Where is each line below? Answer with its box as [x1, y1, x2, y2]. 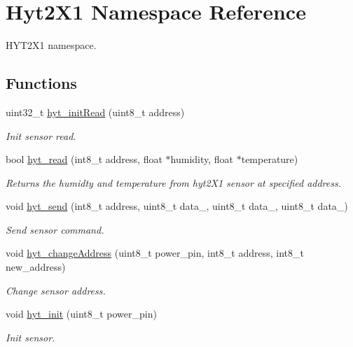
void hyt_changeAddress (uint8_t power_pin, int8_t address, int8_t [6, 246, 304, 260]
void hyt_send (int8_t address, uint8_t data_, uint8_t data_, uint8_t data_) [6, 199, 348, 213]
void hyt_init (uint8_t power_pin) [6, 306, 157, 321]
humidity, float [170, 152, 234, 167]
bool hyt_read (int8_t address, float [6, 152, 162, 167]
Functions [6, 72, 77, 94]
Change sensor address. [6, 283, 106, 297]
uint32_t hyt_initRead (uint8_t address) [6, 104, 185, 119]
